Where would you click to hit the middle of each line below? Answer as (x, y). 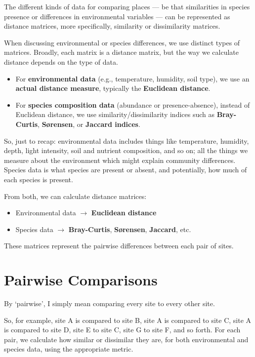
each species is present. (39, 179)
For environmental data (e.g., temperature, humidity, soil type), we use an (132, 78)
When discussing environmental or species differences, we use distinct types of (122, 42)
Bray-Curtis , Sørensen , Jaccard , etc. (130, 229)
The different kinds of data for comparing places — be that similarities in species (127, 6)
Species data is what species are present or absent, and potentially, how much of (126, 170)
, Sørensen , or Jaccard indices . (89, 124)
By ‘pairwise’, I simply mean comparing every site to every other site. (109, 303)
